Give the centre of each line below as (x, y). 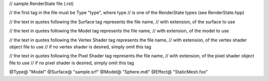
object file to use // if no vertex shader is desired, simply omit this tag (80, 46)
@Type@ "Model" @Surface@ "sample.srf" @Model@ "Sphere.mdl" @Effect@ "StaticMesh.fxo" (109, 72)
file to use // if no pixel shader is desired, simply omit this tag (72, 63)
